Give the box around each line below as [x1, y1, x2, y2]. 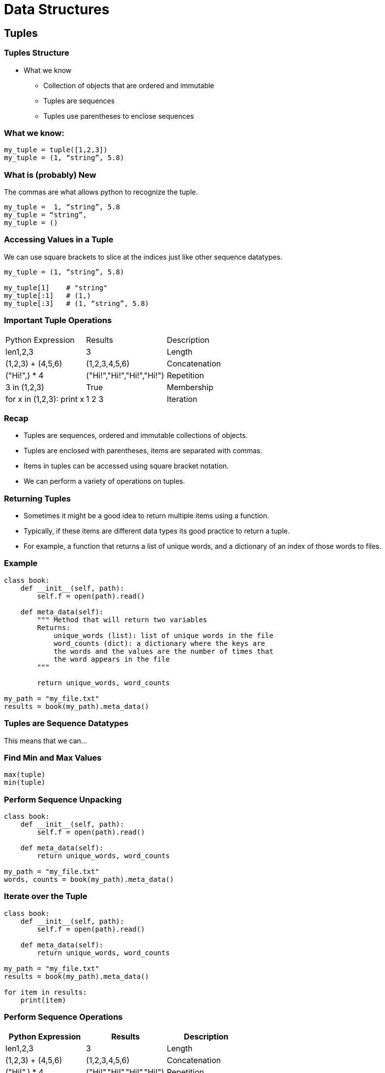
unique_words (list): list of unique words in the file [54, 631, 273, 639]
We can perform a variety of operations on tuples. [24, 477, 185, 486]
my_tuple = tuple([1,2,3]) [4, 146, 108, 154]
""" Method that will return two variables [37, 615, 207, 624]
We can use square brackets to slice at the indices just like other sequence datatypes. [4, 252, 283, 261]
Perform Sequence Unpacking [4, 794, 122, 805]
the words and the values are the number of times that [54, 647, 273, 655]
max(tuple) [4, 771, 46, 779]
